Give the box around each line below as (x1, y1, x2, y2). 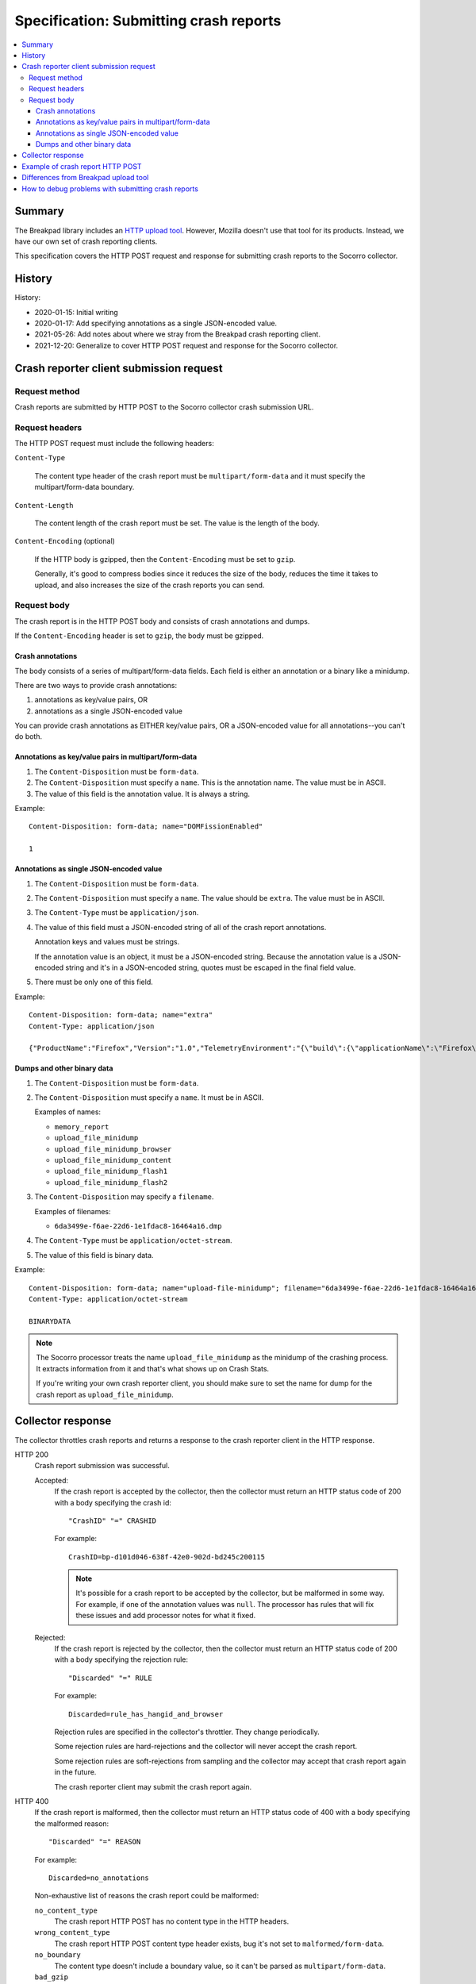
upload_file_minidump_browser (54, 1144, 172, 1154)
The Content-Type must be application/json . (34, 908, 199, 917)
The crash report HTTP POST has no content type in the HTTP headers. (54, 1917, 290, 1926)
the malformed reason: (34, 1818, 109, 1828)
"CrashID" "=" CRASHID (68, 1516, 157, 1525)
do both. (14, 732, 43, 741)
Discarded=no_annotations (48, 1873, 150, 1882)
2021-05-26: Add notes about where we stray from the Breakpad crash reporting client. (34, 329, 321, 339)
